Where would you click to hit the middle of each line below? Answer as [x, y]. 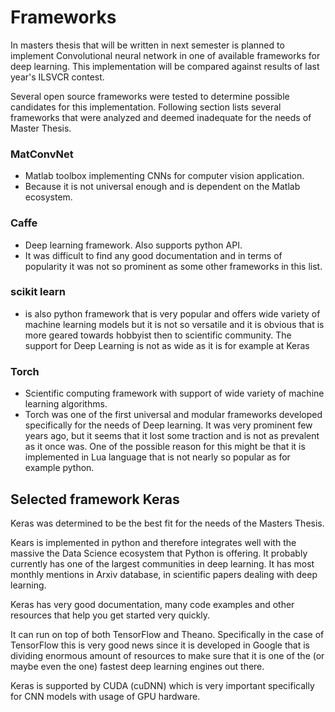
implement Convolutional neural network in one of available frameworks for [165, 55]
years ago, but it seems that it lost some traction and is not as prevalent [172, 436]
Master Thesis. [41, 128]
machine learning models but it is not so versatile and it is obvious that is [174, 324]
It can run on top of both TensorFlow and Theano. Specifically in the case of [167, 634]
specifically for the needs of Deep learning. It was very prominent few [168, 425]
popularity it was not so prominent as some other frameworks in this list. [173, 266]
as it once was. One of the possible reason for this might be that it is [165, 447]
